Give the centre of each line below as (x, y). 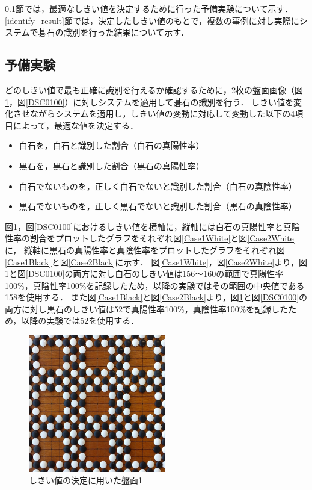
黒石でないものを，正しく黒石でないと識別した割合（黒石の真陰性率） (158, 206)
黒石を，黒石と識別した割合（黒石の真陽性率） (112, 165)
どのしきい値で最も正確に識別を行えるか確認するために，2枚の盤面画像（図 (154, 89)
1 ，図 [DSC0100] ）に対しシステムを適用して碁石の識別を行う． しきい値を (149, 101)
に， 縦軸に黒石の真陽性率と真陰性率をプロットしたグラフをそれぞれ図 (145, 250)
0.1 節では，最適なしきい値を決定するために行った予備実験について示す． (149, 8)
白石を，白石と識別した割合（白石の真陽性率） (112, 145)
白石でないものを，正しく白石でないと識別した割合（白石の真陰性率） (158, 186)
